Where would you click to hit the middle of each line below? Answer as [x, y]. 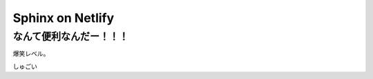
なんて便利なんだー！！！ [71, 36]
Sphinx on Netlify [64, 18]
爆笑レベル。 [31, 54]
